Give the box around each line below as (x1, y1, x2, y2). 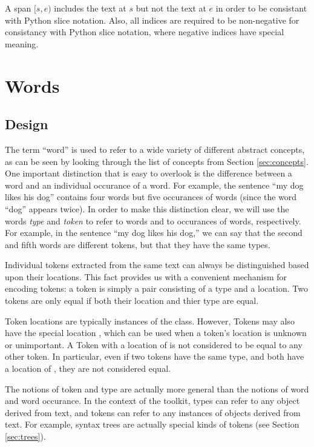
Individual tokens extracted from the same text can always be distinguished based (5, 258, 309, 271)
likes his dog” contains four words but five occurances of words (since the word (5, 190, 297, 203)
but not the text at (136, 2, 206, 14)
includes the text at (54, 2, 126, 14)
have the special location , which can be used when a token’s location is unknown (5, 326, 307, 339)
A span (5, 2, 31, 14)
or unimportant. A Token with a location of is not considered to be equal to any (5, 338, 303, 351)
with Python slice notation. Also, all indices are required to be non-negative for (5, 13, 299, 26)
